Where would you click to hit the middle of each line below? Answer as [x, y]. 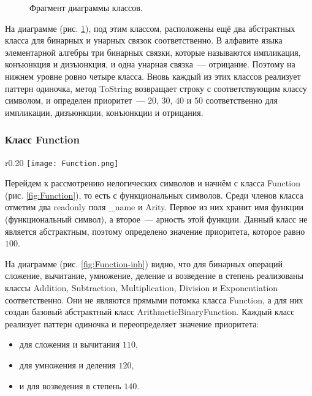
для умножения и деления [67, 364]
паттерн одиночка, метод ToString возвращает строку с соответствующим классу [156, 88]
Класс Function [42, 139]
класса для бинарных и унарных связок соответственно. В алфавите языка [144, 40]
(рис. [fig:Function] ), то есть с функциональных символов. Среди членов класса [154, 195]
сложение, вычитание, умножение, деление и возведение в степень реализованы [154, 276]
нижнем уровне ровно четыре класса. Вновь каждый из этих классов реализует [153, 76]
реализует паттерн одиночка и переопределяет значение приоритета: [132, 323]
